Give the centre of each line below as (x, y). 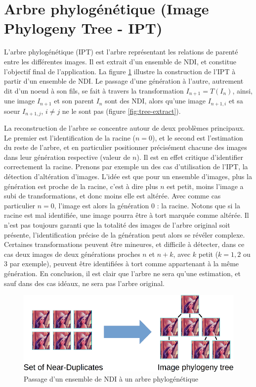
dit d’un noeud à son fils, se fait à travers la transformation (94, 90)
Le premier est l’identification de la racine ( (70, 137)
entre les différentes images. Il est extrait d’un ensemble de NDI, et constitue (120, 61)
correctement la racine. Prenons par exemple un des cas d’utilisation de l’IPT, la (126, 167)
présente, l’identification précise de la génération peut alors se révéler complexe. (125, 234)
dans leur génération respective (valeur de (67, 157)
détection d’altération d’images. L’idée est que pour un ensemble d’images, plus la (128, 176)
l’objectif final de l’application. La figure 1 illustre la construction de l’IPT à (120, 71)
